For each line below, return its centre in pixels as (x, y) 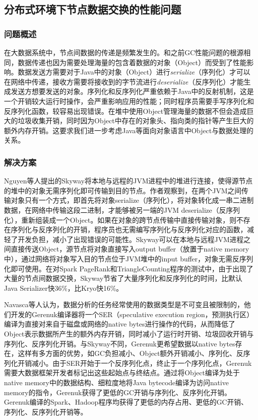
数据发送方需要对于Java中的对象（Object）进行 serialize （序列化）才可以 (134, 72)
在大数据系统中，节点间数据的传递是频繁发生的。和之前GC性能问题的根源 (124, 52)
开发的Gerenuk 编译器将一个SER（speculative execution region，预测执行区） (132, 314)
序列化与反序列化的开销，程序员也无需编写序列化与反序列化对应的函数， (129, 229)
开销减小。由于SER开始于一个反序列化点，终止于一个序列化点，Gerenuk (135, 363)
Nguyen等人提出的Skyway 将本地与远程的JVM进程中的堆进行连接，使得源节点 (129, 181)
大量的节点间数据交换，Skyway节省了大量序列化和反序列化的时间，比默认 (123, 278)
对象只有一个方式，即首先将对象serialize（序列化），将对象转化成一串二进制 (132, 200)
